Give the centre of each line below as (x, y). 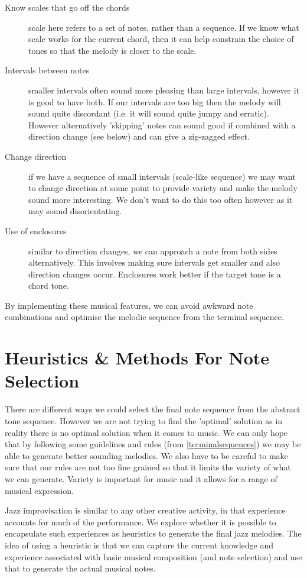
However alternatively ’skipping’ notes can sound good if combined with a (162, 125)
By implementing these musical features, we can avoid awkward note (129, 305)
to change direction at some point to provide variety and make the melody (163, 188)
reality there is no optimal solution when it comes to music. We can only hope (146, 432)
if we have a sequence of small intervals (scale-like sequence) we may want (162, 176)
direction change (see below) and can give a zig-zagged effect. (139, 136)
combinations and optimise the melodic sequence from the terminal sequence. (144, 317)
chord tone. (49, 285)
